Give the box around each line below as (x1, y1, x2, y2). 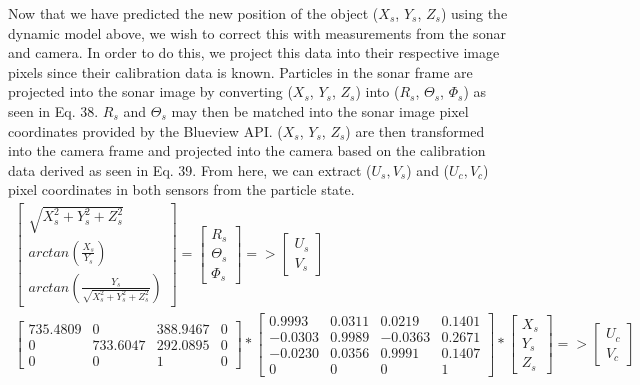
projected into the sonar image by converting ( (8, 81, 293, 102)
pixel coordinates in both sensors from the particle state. (8, 179, 355, 200)
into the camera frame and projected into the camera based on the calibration (8, 140, 486, 161)
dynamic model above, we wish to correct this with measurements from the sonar (8, 22, 506, 43)
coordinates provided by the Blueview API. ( (8, 120, 283, 141)
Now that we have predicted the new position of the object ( (8, 3, 379, 23)
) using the (440, 3, 508, 23)
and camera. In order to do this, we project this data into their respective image (8, 42, 500, 63)
